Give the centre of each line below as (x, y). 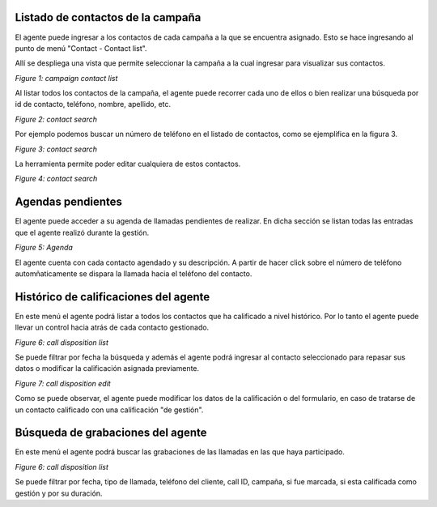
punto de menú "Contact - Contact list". (81, 48)
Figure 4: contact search (56, 179)
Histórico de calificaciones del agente (112, 297)
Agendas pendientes (69, 202)
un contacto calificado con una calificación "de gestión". (109, 410)
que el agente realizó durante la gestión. (82, 232)
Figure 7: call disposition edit (63, 383)
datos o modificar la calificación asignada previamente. (107, 369)
